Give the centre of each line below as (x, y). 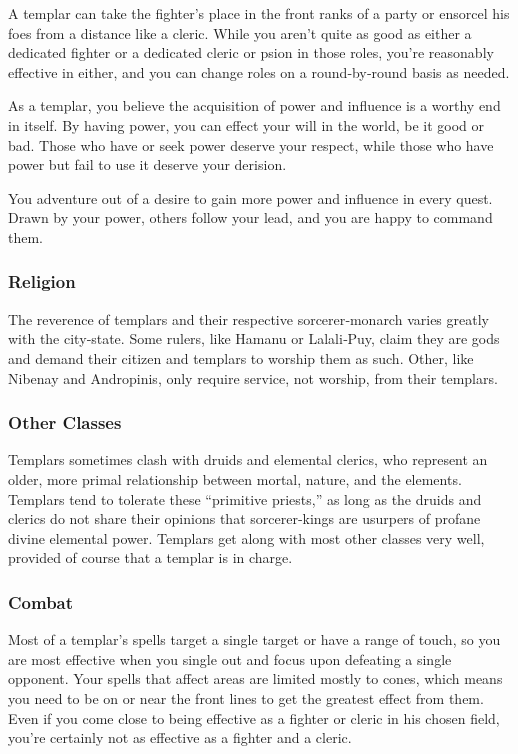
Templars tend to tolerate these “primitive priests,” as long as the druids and (245, 498)
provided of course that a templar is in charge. (150, 557)
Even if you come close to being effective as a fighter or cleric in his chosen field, (254, 717)
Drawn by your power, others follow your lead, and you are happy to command (250, 217)
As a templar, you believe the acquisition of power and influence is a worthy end (254, 105)
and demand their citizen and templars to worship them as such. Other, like (241, 357)
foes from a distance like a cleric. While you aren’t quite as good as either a (240, 32)
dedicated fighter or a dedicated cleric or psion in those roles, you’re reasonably (251, 52)
